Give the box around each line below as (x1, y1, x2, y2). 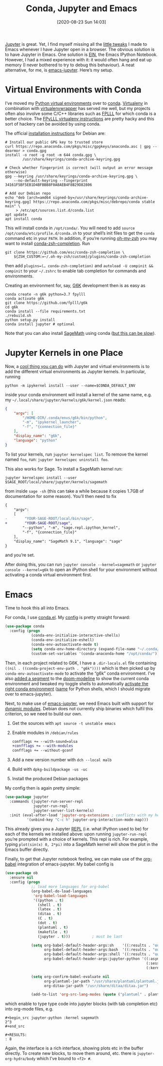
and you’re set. (5, 552, 35, 558)
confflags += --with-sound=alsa (12, 739, 78, 744)
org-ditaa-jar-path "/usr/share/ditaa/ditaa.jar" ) (44, 983, 149, 988)
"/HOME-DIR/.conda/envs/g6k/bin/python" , (22, 415, 108, 420)
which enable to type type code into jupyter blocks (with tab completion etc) (5, 1001, 158, 1007)
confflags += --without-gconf (12, 748, 74, 753)
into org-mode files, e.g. (5, 1006, 53, 1012)
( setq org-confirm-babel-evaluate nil (31, 974, 110, 979)
